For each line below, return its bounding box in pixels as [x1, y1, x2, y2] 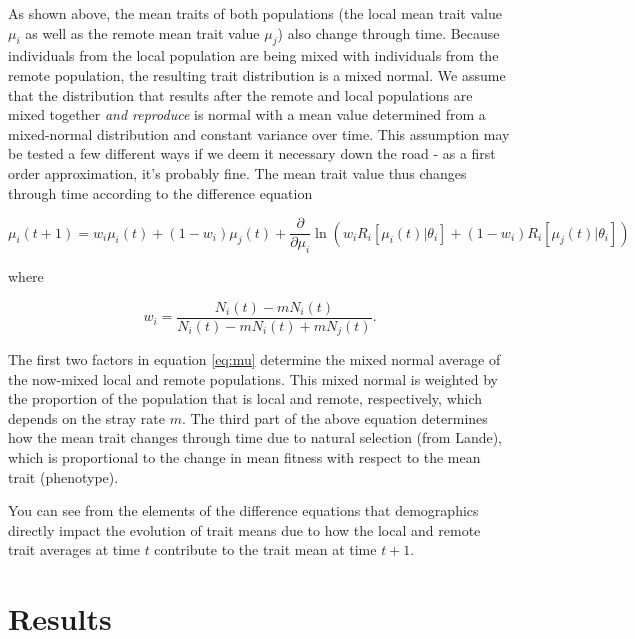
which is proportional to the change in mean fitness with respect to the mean [8, 447, 481, 468]
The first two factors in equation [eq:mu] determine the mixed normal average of [8, 349, 501, 370]
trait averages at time [8, 539, 140, 560]
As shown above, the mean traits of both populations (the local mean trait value [8, 3, 502, 23]
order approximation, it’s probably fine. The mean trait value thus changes [8, 162, 467, 183]
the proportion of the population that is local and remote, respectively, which [8, 388, 483, 409]
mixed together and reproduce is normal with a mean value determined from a [8, 104, 486, 125]
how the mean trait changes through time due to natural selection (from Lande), [8, 427, 503, 448]
